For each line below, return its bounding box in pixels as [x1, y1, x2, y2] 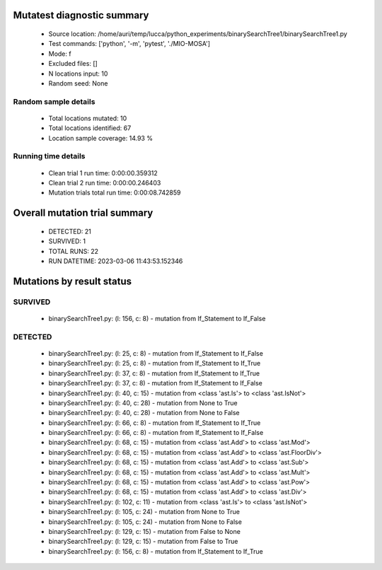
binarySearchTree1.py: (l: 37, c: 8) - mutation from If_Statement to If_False [48, 379, 263, 388]
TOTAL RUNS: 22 [48, 247, 99, 255]
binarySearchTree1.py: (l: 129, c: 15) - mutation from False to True [48, 537, 238, 546]
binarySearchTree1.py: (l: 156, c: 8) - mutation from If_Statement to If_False [48, 314, 266, 322]
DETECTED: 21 [48, 227, 91, 235]
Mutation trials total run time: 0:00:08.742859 [48, 188, 181, 197]
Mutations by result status [13, 275, 132, 287]
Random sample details [13, 96, 95, 106]
